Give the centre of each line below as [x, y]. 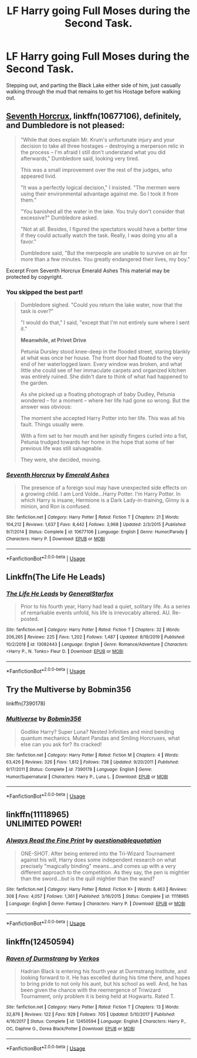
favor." [28, 241]
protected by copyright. [35, 277]
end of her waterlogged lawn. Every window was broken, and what [101, 364]
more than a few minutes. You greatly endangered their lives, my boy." [105, 259]
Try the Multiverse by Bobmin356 [69, 689]
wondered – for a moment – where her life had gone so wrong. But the [105, 401]
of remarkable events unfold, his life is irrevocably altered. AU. [96, 613]
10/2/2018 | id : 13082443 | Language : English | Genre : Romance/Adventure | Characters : [97, 644]
